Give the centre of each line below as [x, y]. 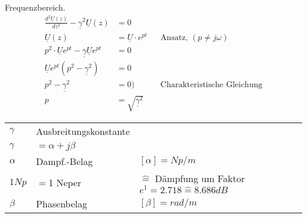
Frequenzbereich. [35, 7]
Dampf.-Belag [64, 161]
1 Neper [65, 183]
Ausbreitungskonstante [83, 131]
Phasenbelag [61, 203]
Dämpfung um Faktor [200, 179]
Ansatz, [174, 37]
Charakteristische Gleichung [211, 85]
